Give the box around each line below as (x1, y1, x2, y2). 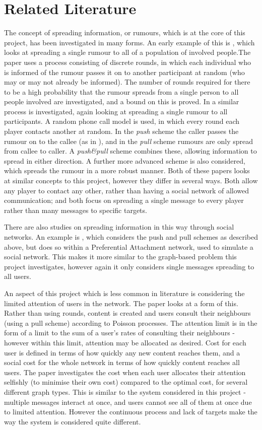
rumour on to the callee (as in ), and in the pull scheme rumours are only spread (4, 135, 253, 146)
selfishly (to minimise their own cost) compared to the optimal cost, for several (4, 377, 248, 387)
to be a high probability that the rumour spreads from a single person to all (4, 86, 239, 97)
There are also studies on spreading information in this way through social (4, 222, 234, 232)
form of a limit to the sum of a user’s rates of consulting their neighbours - (4, 327, 235, 338)
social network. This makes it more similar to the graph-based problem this (4, 251, 237, 262)
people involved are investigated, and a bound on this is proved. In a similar (4, 96, 239, 107)
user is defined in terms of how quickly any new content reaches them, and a (4, 347, 240, 357)
